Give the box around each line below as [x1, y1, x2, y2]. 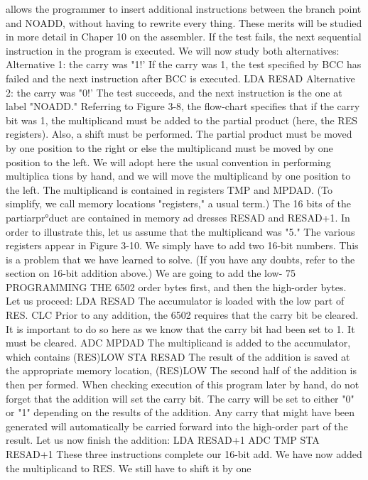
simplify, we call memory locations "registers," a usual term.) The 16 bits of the [6, 196, 351, 211]
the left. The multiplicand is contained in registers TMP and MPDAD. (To [6, 182, 332, 197]
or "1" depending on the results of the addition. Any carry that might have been [6, 405, 355, 420]
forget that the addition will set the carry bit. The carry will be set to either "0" [6, 391, 355, 405]
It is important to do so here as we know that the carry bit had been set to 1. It [6, 321, 355, 336]
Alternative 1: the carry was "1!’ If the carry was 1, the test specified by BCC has [6, 57, 362, 72]
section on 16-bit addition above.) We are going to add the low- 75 [6, 266, 296, 280]
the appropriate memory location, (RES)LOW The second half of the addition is [6, 363, 357, 378]
